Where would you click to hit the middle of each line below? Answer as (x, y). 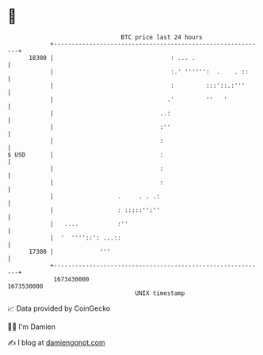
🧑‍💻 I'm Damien (32, 327)
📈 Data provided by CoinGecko (59, 308)
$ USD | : (86, 155)
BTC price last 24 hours (162, 37)
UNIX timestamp (160, 293)
